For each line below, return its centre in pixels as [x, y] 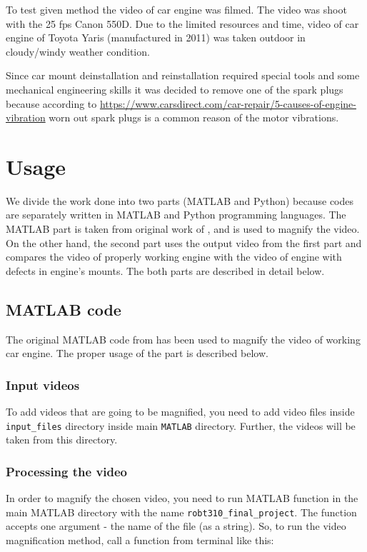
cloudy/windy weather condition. [78, 51]
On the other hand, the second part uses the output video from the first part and [184, 242]
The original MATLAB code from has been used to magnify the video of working [183, 339]
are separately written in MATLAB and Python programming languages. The [176, 215]
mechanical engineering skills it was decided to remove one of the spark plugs [175, 89]
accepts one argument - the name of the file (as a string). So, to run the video [176, 526]
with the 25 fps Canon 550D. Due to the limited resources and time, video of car [182, 23]
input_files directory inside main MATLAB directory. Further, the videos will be [181, 425]
